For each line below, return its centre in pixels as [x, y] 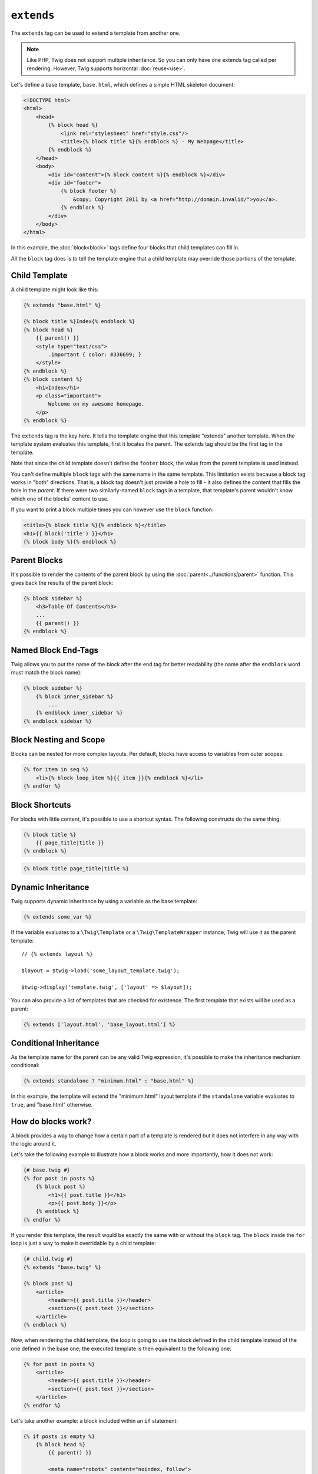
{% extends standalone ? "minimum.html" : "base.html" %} [109, 1081]
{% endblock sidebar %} [58, 721]
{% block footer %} [89, 191]
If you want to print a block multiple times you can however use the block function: [112, 509]
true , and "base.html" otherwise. [52, 1104]
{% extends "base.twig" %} [62, 1267]
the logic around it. [34, 1144]
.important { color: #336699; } [95, 354]
